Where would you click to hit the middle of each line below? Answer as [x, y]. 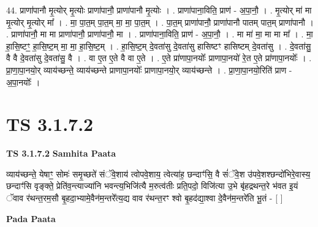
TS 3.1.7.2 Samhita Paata [61, 153]
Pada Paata [31, 218]
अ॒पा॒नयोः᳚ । [23, 82]
